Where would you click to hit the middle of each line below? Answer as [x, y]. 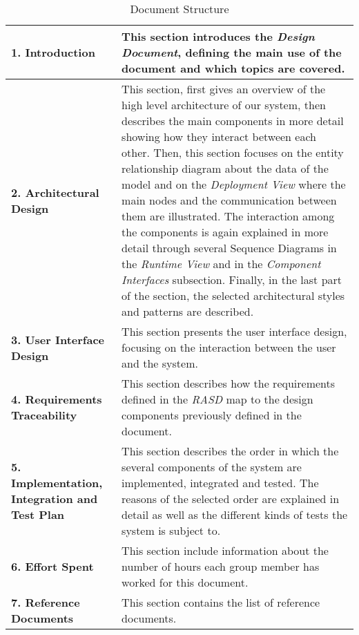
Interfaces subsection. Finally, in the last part [232, 279]
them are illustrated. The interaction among [228, 216]
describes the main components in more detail [233, 121]
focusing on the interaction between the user [229, 347]
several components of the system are [212, 467]
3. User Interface [58, 339]
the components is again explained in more [225, 232]
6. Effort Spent [52, 566]
